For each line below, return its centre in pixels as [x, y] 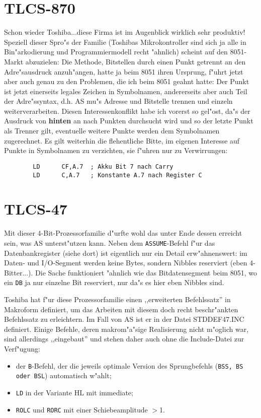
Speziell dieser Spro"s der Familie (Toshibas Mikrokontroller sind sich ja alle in [125, 42]
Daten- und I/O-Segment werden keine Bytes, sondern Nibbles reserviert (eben [126, 263]
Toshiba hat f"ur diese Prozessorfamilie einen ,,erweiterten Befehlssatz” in [117, 299]
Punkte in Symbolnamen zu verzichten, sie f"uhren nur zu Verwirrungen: [116, 150]
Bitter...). [19, 272]
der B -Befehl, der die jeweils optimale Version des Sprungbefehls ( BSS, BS [129, 365]
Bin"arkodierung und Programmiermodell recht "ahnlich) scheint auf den [116, 52]
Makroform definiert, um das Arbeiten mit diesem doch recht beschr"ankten [121, 309]
